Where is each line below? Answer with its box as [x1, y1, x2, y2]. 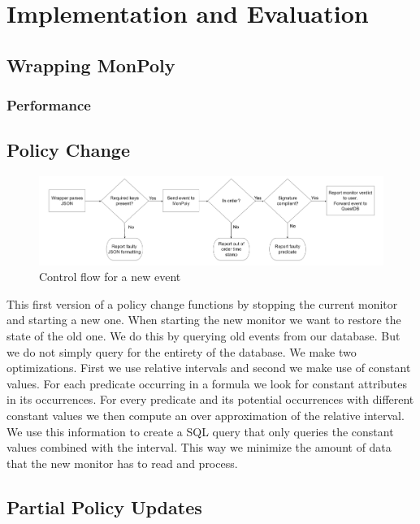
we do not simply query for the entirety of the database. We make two [6, 343, 357, 360]
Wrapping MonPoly [6, 52, 175, 77]
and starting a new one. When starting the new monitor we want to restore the [6, 311, 401, 328]
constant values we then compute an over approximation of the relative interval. [6, 406, 405, 423]
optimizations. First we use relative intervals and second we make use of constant [6, 359, 411, 376]
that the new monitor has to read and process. [6, 454, 238, 471]
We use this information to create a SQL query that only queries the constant [6, 422, 394, 440]
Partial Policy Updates [6, 494, 202, 519]
